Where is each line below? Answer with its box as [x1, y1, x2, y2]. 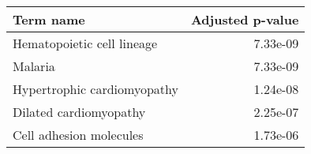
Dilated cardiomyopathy [13, 103, 146, 121]
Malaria [13, 57, 55, 75]
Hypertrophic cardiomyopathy [13, 80, 178, 98]
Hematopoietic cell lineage [13, 34, 158, 52]
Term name [13, 10, 85, 28]
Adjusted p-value [190, 10, 299, 28]
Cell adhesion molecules [13, 126, 144, 144]
